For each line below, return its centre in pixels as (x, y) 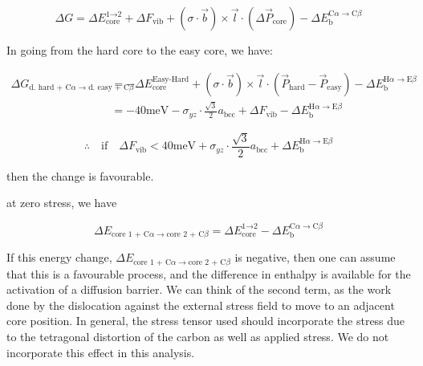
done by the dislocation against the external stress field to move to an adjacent (201, 305)
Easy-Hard (171, 80)
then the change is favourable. (80, 175)
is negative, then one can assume (315, 257)
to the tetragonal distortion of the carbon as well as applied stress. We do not (198, 336)
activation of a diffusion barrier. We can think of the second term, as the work (199, 289)
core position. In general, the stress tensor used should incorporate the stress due (206, 321)
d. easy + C (109, 88)
